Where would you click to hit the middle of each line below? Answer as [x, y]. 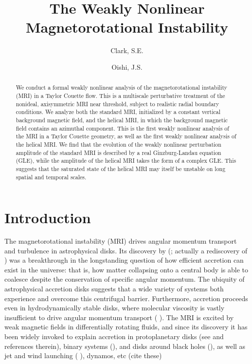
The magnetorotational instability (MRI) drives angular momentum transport [121, 241]
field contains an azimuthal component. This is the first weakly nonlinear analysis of [122, 128]
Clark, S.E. [127, 50]
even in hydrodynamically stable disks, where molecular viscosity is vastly [115, 308]
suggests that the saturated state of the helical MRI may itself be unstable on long [121, 168]
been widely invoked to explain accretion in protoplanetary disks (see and [114, 336]
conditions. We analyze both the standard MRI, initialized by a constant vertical [118, 112]
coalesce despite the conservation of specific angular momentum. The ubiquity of [125, 279]
